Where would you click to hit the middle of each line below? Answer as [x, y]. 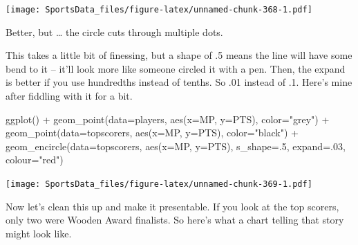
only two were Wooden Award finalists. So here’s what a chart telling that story [175, 220]
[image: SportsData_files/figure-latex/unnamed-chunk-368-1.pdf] [159, 10]
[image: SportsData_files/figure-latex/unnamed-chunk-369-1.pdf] [159, 184]
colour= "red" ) [35, 160]
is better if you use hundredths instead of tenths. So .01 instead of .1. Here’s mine [179, 82]
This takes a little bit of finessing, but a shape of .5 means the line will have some [179, 55]
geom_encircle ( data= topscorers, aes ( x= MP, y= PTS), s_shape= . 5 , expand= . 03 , [176, 146]
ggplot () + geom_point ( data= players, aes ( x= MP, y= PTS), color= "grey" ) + [168, 119]
